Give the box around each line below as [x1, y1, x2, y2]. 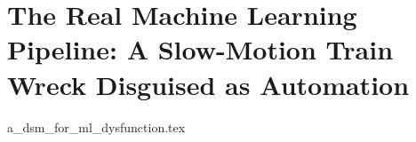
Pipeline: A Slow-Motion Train [7, 31, 394, 67]
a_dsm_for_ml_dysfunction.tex [7, 117, 186, 136]
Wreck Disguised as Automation [7, 66, 410, 102]
